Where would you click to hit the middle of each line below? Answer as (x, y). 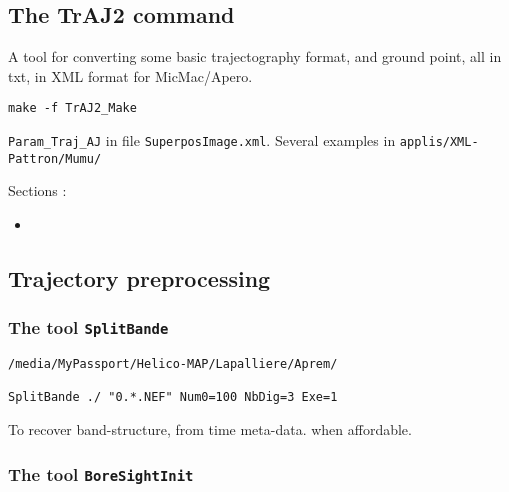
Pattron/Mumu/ (55, 158)
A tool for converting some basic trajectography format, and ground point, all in (255, 56)
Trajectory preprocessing (139, 277)
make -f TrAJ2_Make (72, 108)
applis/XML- (439, 142)
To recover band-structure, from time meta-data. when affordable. (210, 429)
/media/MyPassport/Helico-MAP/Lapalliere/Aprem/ (173, 364)
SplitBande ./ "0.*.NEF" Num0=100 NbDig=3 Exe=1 (173, 397)
